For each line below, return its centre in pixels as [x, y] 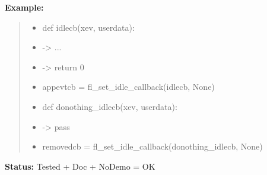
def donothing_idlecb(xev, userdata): [110, 106]
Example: [24, 7]
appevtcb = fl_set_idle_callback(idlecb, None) [128, 87]
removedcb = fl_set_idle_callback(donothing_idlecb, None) [152, 146]
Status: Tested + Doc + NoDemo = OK [80, 166]
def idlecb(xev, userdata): [88, 27]
